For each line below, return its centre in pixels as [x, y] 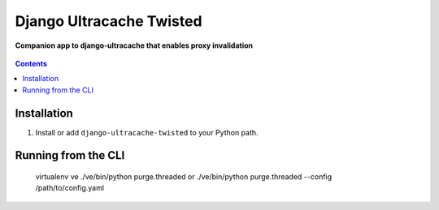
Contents [31, 63]
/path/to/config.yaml [70, 188]
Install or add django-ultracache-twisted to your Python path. [147, 132]
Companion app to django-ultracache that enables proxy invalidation [134, 45]
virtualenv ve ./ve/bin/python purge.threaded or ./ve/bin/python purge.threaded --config [184, 177]
